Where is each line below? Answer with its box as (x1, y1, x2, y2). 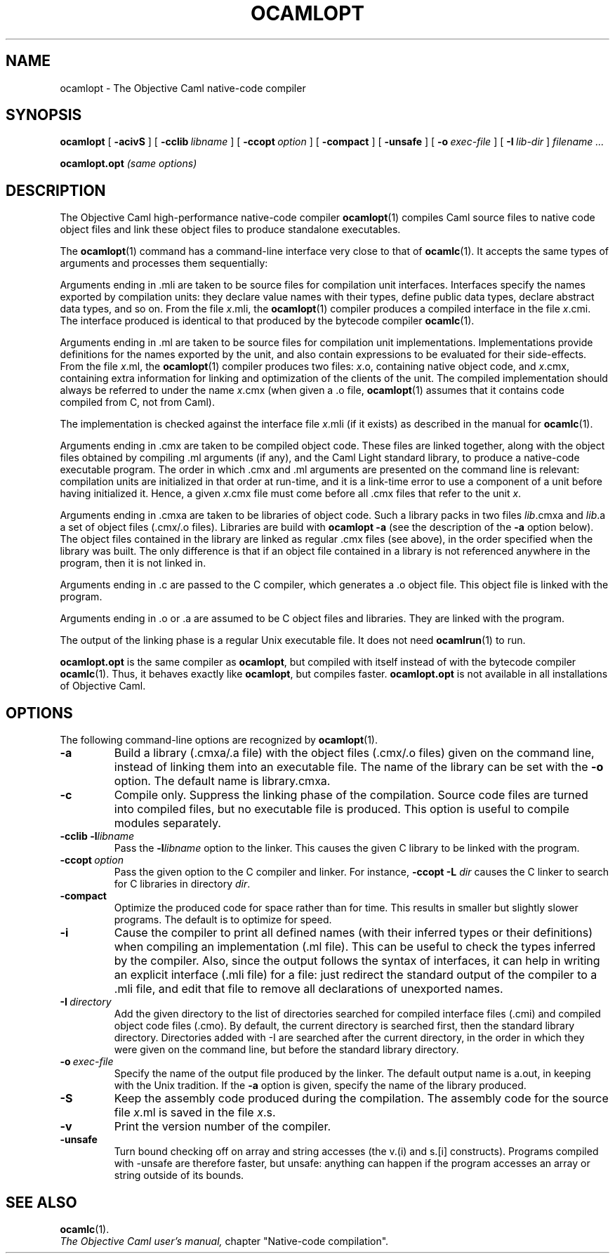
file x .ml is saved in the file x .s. (114, 1105, 276, 1120)
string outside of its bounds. (114, 1169, 244, 1182)
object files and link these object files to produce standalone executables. (60, 223, 401, 236)
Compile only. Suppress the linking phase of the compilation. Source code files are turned (114, 788, 588, 803)
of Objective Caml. (60, 680, 146, 692)
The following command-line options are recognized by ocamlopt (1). (60, 734, 378, 746)
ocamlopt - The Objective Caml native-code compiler (60, 81, 306, 94)
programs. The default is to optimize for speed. (114, 914, 332, 926)
